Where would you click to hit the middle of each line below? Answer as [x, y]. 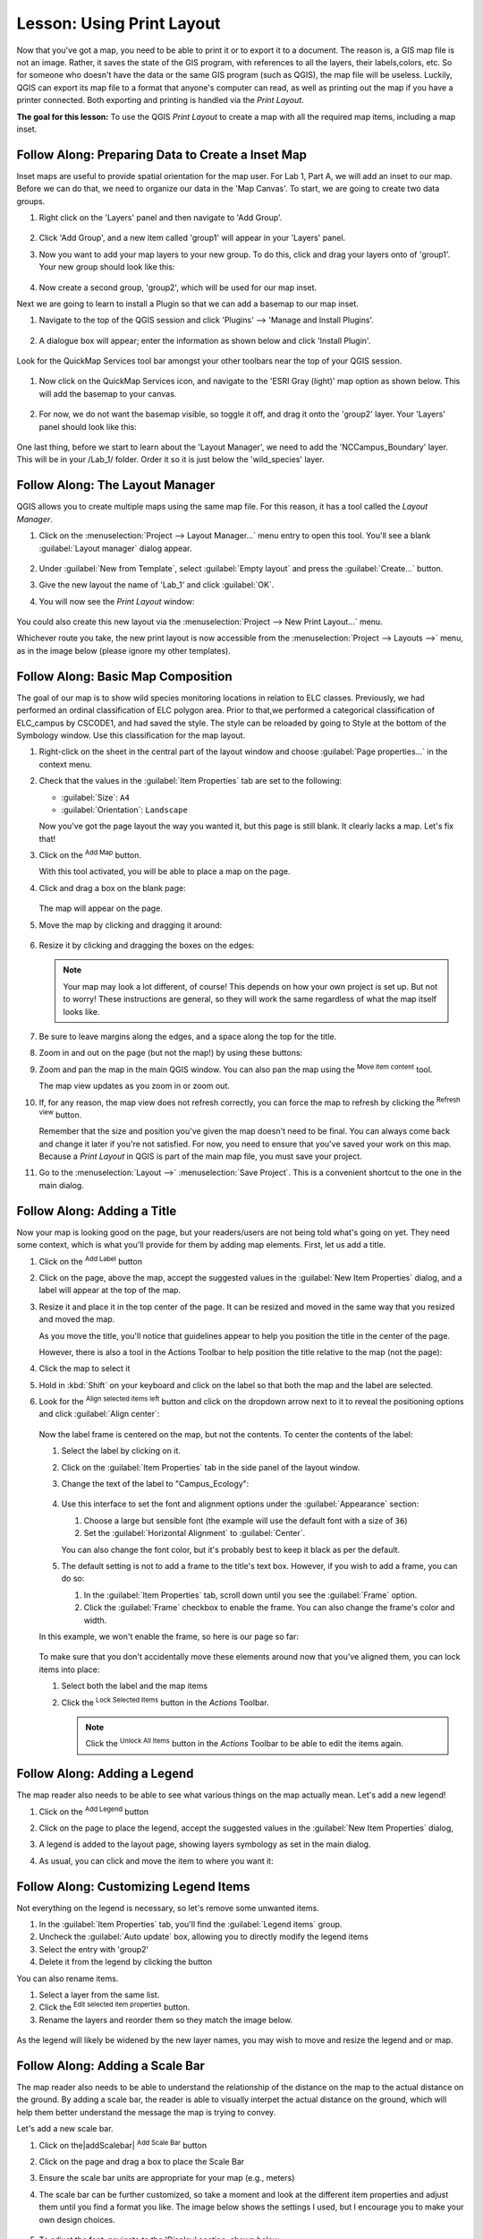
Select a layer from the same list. [99, 1995]
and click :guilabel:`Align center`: [99, 1414]
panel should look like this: [88, 426]
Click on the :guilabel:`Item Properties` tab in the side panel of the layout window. [211, 1467]
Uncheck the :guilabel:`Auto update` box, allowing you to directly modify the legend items [203, 1937]
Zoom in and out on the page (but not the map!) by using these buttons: [171, 1053]
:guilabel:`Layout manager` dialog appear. [115, 548]
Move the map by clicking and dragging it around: [131, 925]
